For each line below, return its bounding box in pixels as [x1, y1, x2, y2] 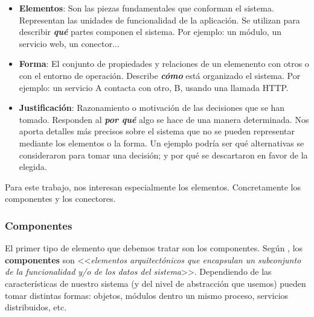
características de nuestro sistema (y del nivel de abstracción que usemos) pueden [5, 277, 306, 289]
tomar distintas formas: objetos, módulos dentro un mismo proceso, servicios [5, 289, 289, 301]
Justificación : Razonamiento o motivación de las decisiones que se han [19, 101, 285, 114]
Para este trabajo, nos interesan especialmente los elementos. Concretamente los [5, 180, 301, 193]
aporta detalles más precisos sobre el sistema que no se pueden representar [19, 125, 295, 137]
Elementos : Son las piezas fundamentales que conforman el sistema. [19, 2, 274, 14]
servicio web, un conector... [19, 37, 120, 49]
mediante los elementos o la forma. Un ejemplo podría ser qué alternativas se [19, 136, 304, 149]
